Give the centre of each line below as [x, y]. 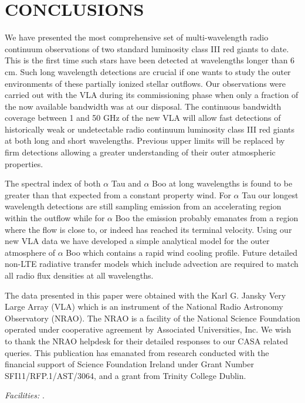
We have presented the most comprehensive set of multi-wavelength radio [137, 37]
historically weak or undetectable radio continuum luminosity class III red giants [150, 129]
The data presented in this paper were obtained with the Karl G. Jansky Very [145, 295]
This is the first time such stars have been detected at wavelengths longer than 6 [150, 60]
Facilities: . [25, 395]
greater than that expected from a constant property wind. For [118, 194]
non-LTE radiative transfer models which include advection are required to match [152, 264]
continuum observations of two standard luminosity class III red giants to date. [147, 48]
